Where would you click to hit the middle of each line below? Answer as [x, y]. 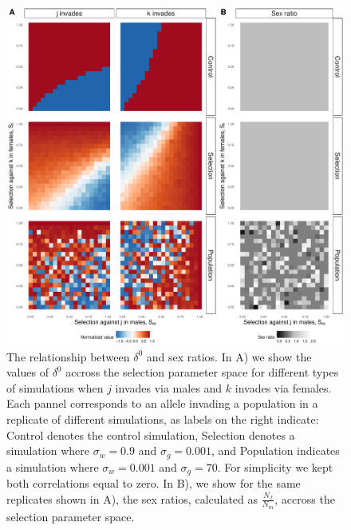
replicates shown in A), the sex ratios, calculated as [132, 498]
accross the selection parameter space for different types [202, 372]
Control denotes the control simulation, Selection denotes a [151, 434]
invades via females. [283, 387]
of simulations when [55, 387]
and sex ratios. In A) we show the [229, 356]
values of [28, 372]
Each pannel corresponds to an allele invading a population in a [162, 403]
